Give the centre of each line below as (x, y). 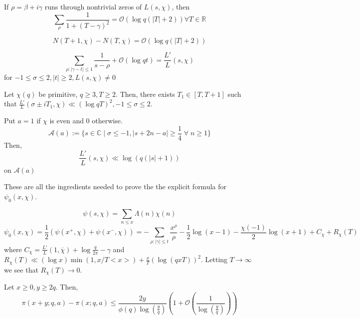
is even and (67, 121)
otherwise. (107, 121)
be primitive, (58, 94)
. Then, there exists (145, 94)
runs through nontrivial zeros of (93, 6)
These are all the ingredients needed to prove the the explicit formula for (115, 186)
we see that (21, 269)
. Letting (214, 259)
